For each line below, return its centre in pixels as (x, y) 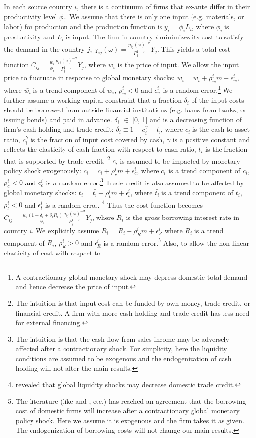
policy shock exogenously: (43, 170)
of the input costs (218, 100)
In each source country (38, 6)
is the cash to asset (221, 129)
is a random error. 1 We (198, 89)
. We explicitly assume (65, 230)
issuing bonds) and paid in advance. (58, 119)
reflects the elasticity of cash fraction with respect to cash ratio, (100, 149)
